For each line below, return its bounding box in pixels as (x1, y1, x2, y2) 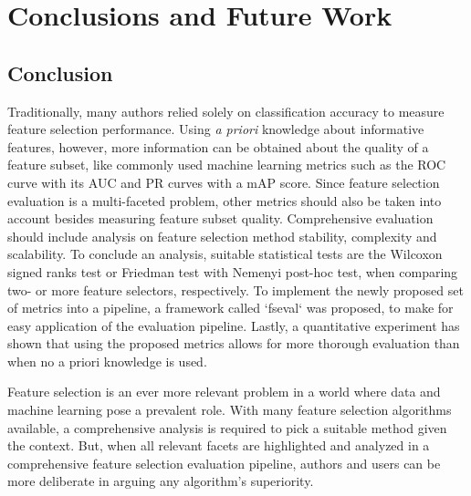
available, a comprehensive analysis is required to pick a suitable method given (7, 418, 447, 437)
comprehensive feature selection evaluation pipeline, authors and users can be (7, 453, 441, 472)
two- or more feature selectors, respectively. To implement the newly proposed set (7, 280, 464, 299)
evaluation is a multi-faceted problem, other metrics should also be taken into (7, 191, 442, 210)
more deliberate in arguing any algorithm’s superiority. (7, 471, 314, 491)
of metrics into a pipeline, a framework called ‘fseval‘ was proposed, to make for (7, 298, 454, 317)
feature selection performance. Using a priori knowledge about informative (7, 119, 424, 139)
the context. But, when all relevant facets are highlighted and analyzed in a (7, 436, 430, 455)
